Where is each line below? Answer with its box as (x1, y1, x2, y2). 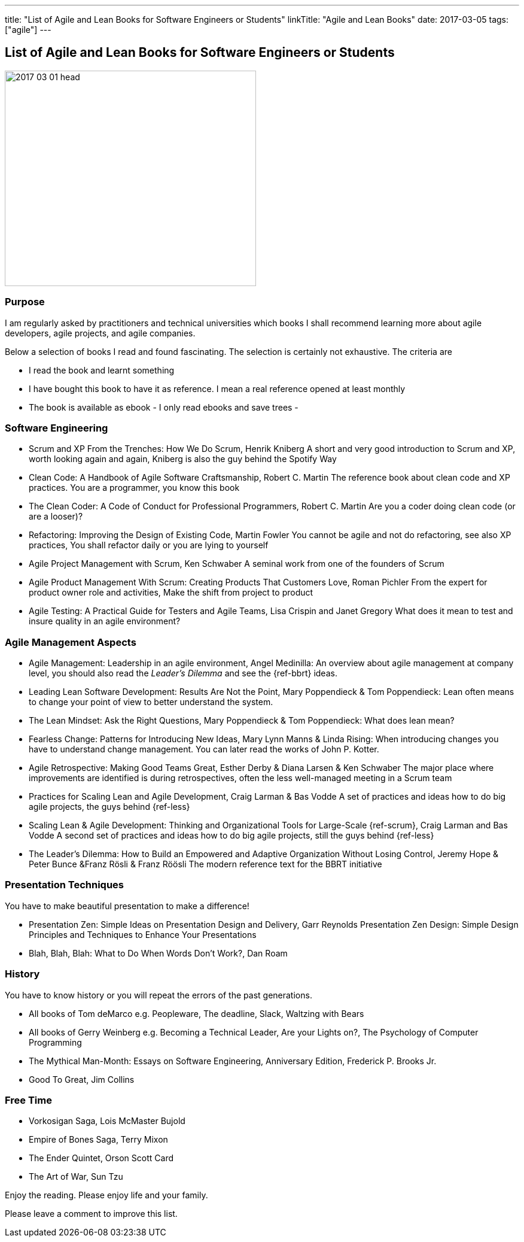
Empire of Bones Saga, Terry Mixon (29, 1134, 168, 1145)
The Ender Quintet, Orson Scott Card (29, 1153, 173, 1164)
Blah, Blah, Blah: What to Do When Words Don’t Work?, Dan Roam (29, 948, 288, 958)
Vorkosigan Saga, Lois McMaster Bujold (29, 1116, 185, 1126)
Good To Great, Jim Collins (29, 1074, 135, 1085)
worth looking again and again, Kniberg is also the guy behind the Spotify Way (29, 454, 337, 464)
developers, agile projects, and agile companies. (5, 327, 196, 338)
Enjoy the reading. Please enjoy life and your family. (5, 1190, 208, 1201)
